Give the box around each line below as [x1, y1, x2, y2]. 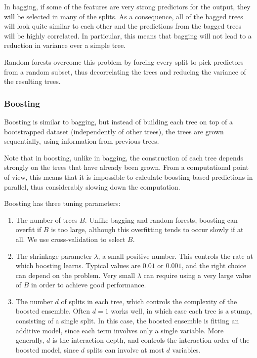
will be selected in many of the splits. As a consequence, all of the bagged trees [4, 11, 243, 21]
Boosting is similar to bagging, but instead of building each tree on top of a [4, 116, 233, 126]
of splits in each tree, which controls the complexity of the [61, 296, 237, 306]
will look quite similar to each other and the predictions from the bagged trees [4, 21, 241, 31]
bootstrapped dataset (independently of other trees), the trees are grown [4, 126, 224, 136]
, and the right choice [181, 260, 247, 271]
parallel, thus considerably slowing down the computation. [4, 181, 180, 192]
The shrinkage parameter [15, 250, 92, 261]
